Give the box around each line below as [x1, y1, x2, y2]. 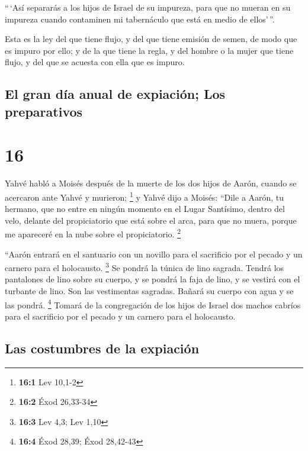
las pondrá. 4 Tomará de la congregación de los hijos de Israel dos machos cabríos [5, 297, 301, 311]
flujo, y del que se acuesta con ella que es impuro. [5, 56, 185, 68]
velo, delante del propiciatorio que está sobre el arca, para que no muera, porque [5, 214, 297, 226]
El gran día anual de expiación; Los [5, 85, 226, 103]
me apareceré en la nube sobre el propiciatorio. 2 [5, 226, 181, 240]
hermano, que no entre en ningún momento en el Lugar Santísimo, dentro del [5, 202, 285, 215]
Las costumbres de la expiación [5, 339, 200, 357]
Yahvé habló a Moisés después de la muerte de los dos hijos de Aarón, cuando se [5, 177, 297, 189]
